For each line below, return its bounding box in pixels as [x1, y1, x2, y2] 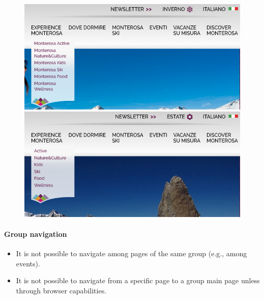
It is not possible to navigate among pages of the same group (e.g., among [16, 248, 247, 258]
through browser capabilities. [16, 285, 107, 295]
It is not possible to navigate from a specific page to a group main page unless [16, 275, 260, 286]
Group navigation [4, 228, 67, 239]
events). [16, 258, 40, 268]
